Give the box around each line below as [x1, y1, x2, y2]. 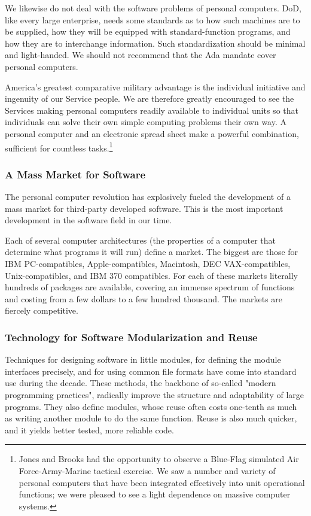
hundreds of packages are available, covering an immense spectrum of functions [5, 281, 295, 293]
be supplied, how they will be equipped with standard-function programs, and [5, 25, 291, 38]
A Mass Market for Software [5, 166, 146, 181]
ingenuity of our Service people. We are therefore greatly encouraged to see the [5, 92, 294, 105]
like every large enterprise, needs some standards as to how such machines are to [5, 13, 300, 26]
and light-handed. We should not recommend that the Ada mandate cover [5, 48, 276, 61]
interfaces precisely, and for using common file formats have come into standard [5, 365, 297, 377]
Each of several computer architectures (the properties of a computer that [5, 233, 276, 246]
